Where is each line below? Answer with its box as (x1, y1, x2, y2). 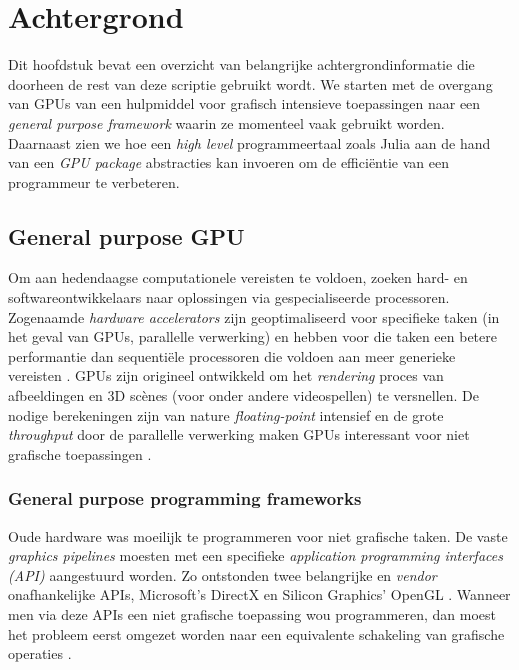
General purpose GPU (8, 220, 245, 251)
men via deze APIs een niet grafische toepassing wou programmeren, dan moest (8, 604, 496, 625)
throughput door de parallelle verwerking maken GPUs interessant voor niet (8, 424, 470, 445)
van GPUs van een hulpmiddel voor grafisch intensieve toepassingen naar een (8, 93, 481, 114)
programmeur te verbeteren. (8, 171, 180, 192)
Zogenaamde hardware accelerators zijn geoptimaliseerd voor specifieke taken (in (8, 306, 500, 327)
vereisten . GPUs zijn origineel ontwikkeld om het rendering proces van (8, 365, 444, 386)
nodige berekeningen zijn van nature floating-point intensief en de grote (8, 404, 444, 425)
